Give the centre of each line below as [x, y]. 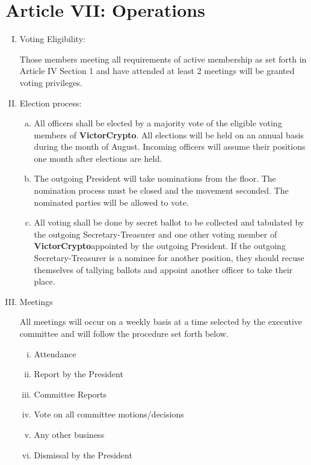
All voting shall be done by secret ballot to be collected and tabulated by [169, 222]
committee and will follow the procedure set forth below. [124, 333]
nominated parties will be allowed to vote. [111, 202]
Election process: [51, 103]
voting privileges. [51, 82]
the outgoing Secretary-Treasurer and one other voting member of [155, 234]
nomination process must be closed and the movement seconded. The [161, 190]
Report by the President [79, 374]
